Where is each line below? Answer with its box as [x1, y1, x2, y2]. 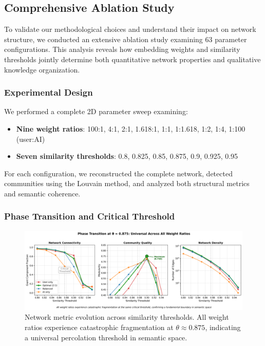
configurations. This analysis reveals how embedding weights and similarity [4, 44, 240, 54]
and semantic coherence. [4, 188, 81, 198]
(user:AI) [16, 133, 45, 144]
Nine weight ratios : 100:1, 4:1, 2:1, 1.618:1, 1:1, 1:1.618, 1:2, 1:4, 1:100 [16, 123, 245, 134]
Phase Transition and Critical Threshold [4, 210, 175, 223]
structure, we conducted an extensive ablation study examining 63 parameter [4, 33, 247, 44]
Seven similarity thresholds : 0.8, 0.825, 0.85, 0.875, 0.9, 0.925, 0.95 [16, 151, 238, 161]
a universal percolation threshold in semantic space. [25, 332, 187, 342]
